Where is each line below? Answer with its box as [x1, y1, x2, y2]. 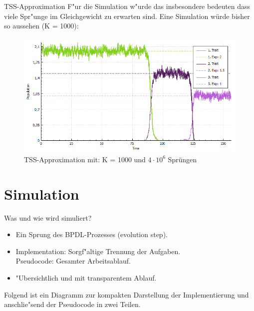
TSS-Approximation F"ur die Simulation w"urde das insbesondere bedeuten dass [4, 1, 251, 11]
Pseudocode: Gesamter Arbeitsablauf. [15, 256, 131, 266]
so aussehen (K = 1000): [4, 20, 79, 31]
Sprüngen [168, 154, 197, 164]
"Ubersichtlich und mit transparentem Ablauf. [15, 272, 157, 283]
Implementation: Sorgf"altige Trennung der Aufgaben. [15, 246, 181, 256]
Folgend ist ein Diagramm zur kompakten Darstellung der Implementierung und [4, 289, 249, 300]
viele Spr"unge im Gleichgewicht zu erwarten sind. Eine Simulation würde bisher [4, 10, 250, 21]
